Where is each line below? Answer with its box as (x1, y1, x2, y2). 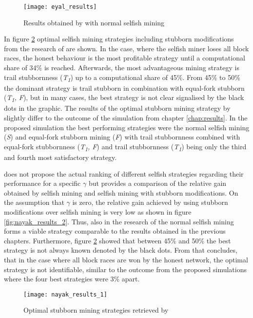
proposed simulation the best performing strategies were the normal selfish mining (4, 122, 250, 132)
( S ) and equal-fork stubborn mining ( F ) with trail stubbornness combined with (4, 132, 240, 142)
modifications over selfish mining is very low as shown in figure (4, 206, 192, 217)
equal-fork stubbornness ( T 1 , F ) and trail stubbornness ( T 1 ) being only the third (4, 141, 247, 153)
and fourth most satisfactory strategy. (4, 152, 117, 162)
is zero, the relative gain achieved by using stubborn (72, 197, 228, 207)
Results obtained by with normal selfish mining (23, 17, 165, 27)
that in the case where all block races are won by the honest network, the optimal (4, 254, 248, 264)
